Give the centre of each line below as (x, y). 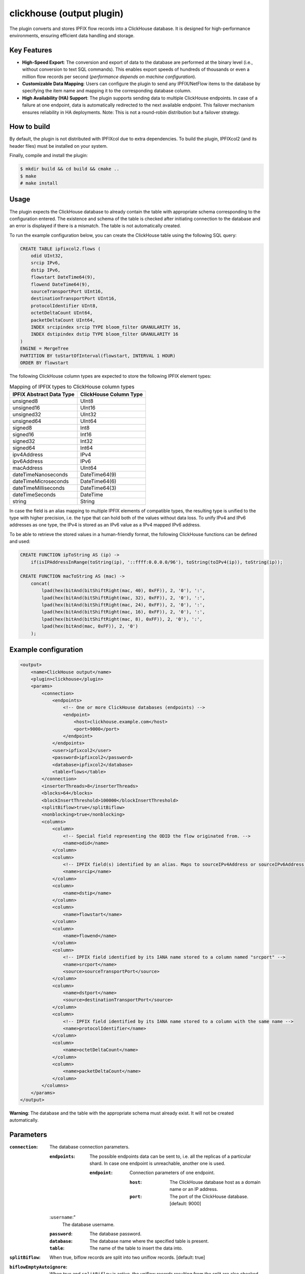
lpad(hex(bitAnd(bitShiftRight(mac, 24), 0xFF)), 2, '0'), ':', (123, 605)
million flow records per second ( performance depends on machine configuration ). (109, 76)
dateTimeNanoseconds (40, 474)
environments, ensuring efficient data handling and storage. (72, 35)
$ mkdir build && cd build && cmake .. (70, 169)
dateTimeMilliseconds (39, 488)
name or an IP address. (194, 1189)
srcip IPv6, (46, 263)
